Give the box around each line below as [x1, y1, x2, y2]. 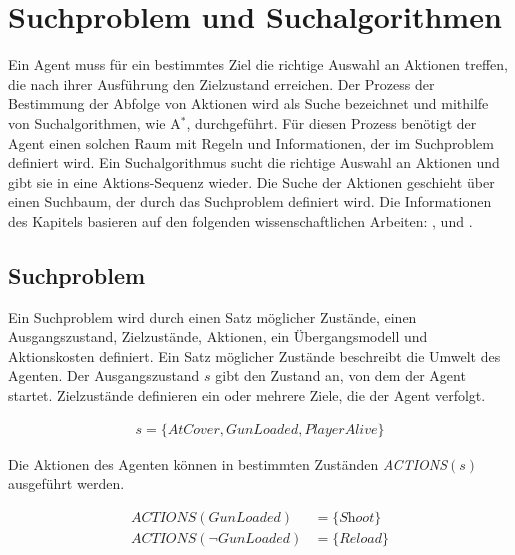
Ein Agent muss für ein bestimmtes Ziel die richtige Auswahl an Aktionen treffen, [8, 54, 508, 75]
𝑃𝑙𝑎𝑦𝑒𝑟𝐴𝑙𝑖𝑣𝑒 [304, 422, 378, 437]
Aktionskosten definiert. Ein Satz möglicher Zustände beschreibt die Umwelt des [8, 345, 501, 366]
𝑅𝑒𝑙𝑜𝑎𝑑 [339, 531, 383, 546]
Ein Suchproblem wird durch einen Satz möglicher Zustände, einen [8, 306, 417, 327]
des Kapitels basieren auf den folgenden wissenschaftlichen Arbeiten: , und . [8, 210, 473, 231]
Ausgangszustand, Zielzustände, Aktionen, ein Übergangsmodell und [8, 326, 428, 347]
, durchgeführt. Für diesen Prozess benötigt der [186, 112, 477, 133]
